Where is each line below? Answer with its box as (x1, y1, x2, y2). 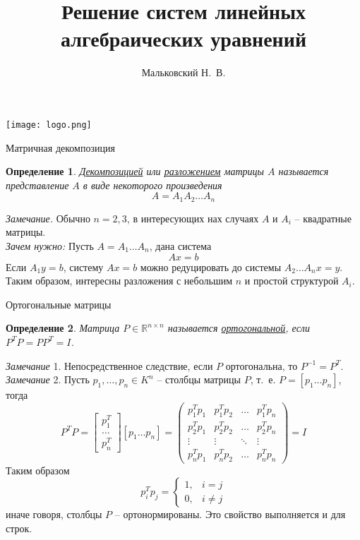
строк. (6, 520, 32, 535)
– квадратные (294, 210, 352, 225)
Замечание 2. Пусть (6, 372, 90, 387)
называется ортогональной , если (167, 320, 310, 335)
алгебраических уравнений (60, 24, 307, 53)
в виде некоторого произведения (83, 177, 222, 192)
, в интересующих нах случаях (126, 210, 259, 225)
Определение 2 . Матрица (6, 320, 120, 335)
